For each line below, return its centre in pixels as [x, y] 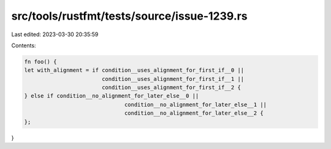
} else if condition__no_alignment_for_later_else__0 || [112, 96]
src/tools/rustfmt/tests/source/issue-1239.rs [129, 16]
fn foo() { [40, 62]
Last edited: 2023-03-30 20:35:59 [55, 34]
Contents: [24, 45]
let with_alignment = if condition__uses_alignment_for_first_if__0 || [134, 70]
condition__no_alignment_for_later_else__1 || [195, 105]
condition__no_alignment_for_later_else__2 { [194, 113]
